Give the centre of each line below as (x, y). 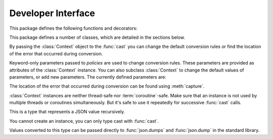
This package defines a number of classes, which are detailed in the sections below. (97, 37)
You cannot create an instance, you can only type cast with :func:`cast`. (84, 121)
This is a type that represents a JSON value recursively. (67, 112)
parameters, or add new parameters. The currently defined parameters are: (88, 77)
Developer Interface (52, 13)
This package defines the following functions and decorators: (73, 28)
